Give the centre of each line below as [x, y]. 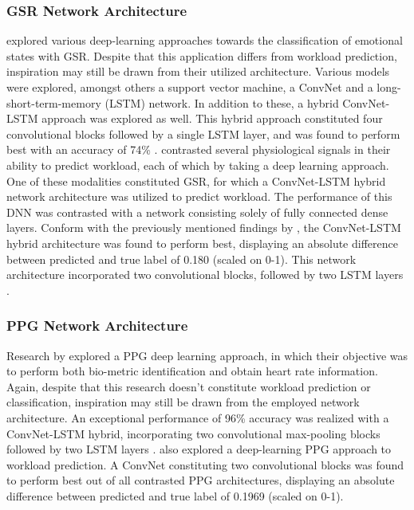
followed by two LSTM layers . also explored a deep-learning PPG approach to [199, 449]
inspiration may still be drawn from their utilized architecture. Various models [198, 71]
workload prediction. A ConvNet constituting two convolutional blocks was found [205, 464]
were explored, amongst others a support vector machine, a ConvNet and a [190, 87]
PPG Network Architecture [97, 326]
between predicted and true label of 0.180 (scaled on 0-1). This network [181, 259]
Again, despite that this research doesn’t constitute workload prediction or [189, 386]
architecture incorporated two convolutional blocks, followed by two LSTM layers [205, 275]
